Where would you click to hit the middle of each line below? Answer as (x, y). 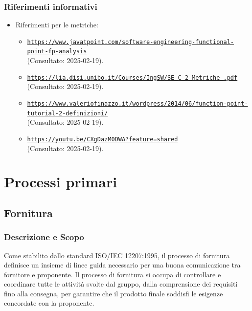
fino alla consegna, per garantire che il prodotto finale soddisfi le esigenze (114, 293)
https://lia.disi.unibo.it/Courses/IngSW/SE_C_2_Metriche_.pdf (132, 78)
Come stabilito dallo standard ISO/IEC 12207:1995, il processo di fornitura (117, 255)
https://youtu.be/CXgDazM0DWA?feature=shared (103, 139)
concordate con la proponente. (49, 303)
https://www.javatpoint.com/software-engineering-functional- (130, 42)
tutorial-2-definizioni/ (68, 113)
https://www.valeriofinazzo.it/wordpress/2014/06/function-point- (137, 103)
